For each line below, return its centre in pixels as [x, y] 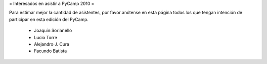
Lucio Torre [45, 37]
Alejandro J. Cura [51, 44]
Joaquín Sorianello [53, 31]
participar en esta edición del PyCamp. [49, 19]
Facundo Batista [50, 51]
